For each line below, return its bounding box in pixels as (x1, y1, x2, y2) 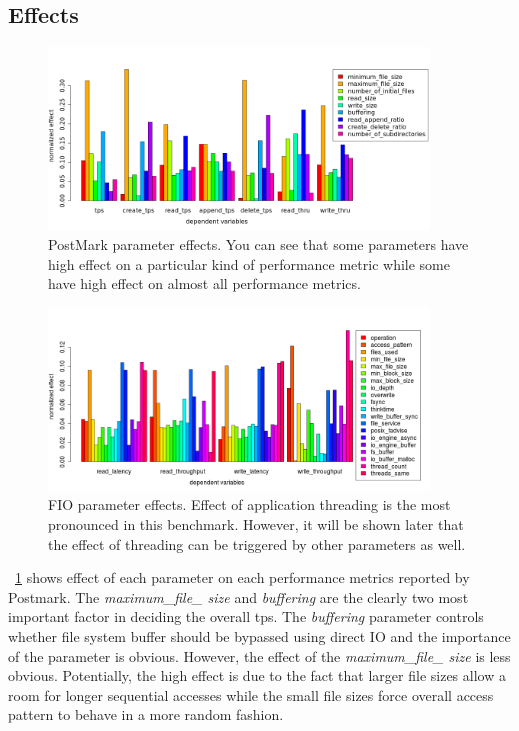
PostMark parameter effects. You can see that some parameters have (48, 233, 469, 254)
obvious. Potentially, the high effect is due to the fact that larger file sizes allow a (8, 665, 506, 686)
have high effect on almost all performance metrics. (48, 273, 361, 294)
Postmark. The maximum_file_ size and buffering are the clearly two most (8, 586, 469, 607)
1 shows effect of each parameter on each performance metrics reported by (15, 567, 470, 588)
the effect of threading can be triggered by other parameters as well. (48, 533, 466, 554)
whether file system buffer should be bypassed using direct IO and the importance (8, 626, 511, 647)
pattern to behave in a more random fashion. (8, 704, 284, 725)
